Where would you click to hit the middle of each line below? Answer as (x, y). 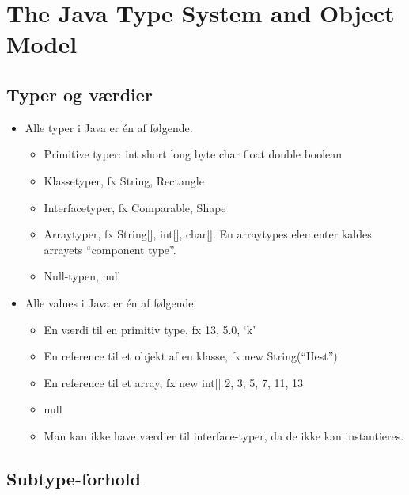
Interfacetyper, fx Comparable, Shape (135, 207)
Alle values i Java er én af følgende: (111, 302)
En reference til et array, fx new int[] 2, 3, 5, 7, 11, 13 (174, 382)
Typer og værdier (80, 94)
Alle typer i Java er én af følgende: (109, 127)
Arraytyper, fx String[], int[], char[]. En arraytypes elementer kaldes (208, 234)
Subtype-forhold (74, 478)
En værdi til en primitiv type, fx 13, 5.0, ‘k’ (150, 329)
